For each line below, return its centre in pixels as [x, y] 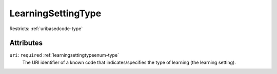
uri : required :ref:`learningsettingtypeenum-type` [64, 55]
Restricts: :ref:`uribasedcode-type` [46, 29]
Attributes [26, 43]
